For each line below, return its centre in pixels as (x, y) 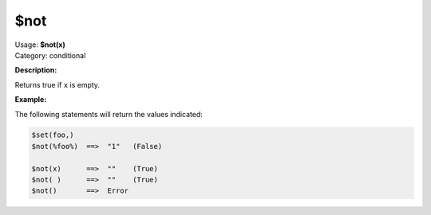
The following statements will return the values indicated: (109, 114)
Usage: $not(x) (40, 45)
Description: (36, 70)
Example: (31, 100)
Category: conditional (50, 55)
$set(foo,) (53, 135)
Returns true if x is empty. (57, 84)
